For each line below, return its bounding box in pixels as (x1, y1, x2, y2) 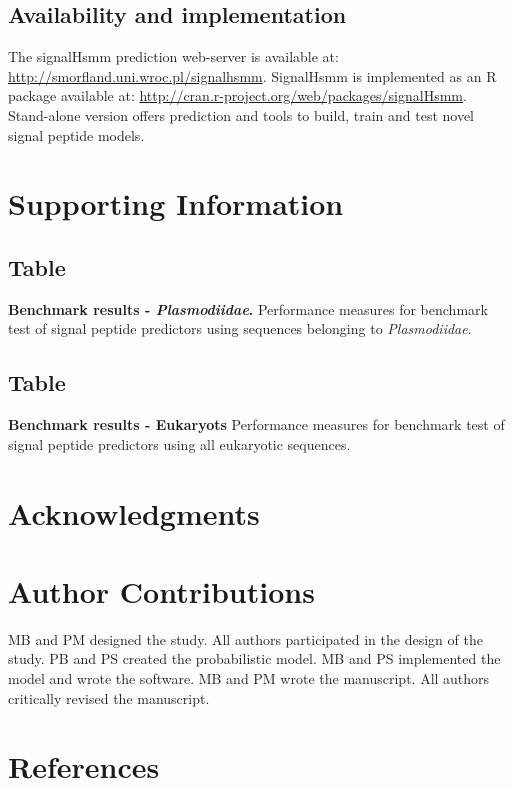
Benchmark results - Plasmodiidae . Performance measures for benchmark (8, 298, 488, 319)
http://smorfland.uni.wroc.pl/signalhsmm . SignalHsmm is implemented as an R (8, 65, 497, 86)
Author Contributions (8, 570, 315, 611)
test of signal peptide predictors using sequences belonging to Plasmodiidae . (8, 318, 472, 339)
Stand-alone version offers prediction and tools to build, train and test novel (8, 104, 475, 125)
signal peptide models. (8, 124, 145, 145)
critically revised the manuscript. (8, 687, 210, 708)
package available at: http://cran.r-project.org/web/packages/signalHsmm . (8, 85, 467, 106)
